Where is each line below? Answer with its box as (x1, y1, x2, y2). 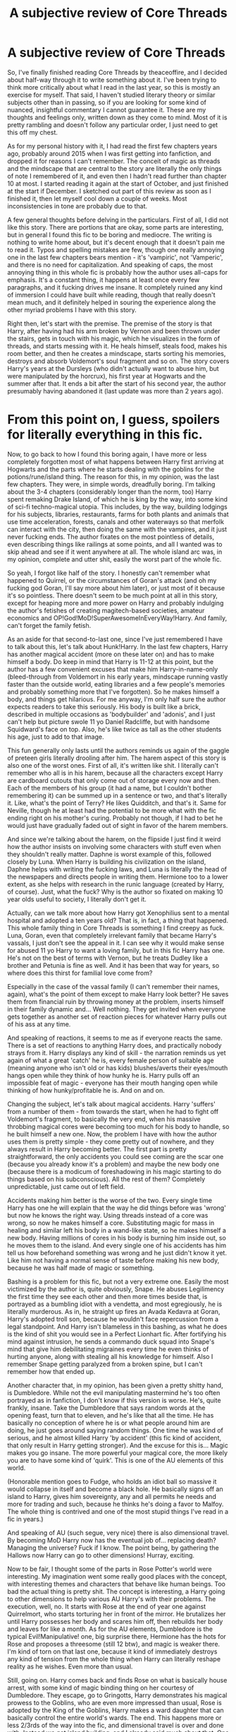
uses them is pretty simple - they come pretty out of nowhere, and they (7, 1137, 215, 1146)
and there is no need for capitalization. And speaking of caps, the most (7, 260, 213, 269)
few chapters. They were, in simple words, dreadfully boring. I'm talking (7, 480, 216, 488)
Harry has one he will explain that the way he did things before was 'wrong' (7, 1203, 227, 1212)
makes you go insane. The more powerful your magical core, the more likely (7, 1448, 228, 1457)
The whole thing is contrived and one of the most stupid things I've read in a (7, 1507, 229, 1516)
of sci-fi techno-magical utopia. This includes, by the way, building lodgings (7, 502, 228, 511)
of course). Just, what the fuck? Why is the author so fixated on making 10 (7, 887, 223, 896)
